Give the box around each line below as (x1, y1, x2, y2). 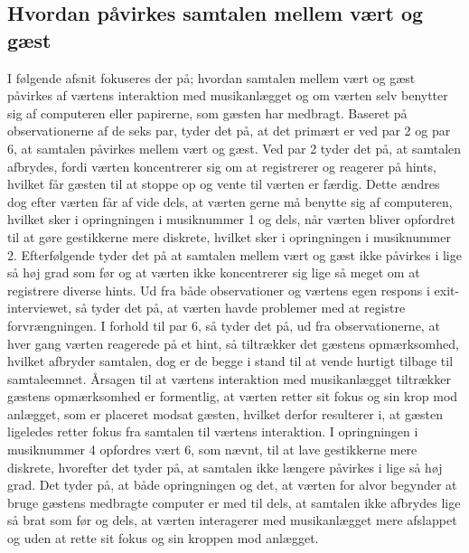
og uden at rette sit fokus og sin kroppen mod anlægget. (7, 529, 319, 548)
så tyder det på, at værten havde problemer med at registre (75, 298, 406, 317)
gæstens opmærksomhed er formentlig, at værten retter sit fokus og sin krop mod (7, 387, 458, 406)
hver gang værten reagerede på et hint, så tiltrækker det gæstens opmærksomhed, (7, 333, 459, 352)
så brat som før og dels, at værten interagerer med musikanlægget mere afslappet (7, 511, 457, 530)
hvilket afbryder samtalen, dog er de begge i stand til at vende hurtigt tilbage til (7, 351, 454, 370)
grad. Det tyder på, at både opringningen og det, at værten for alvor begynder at (7, 475, 457, 494)
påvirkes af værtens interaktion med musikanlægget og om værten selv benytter (7, 86, 448, 105)
